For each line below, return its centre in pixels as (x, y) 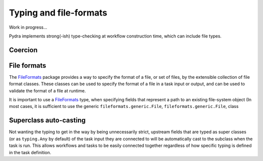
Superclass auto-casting (47, 120)
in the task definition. (30, 152)
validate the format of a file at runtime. (47, 90)
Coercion (23, 50)
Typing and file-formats (58, 13)
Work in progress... (28, 27)
